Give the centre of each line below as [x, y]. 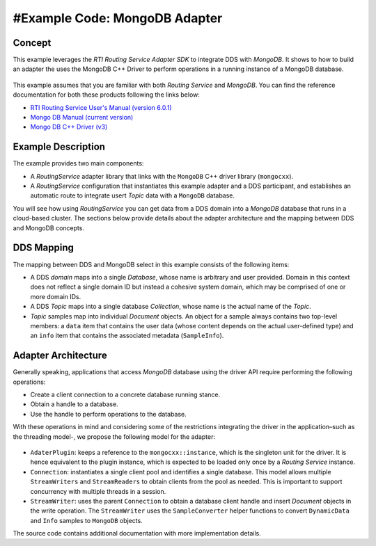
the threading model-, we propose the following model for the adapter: [114, 436]
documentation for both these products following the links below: [106, 95]
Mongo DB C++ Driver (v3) [69, 127]
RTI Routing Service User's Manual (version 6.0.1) [101, 107]
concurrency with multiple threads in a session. [98, 491]
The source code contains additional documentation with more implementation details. [137, 533]
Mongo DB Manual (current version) [82, 118]
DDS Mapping [44, 248]
